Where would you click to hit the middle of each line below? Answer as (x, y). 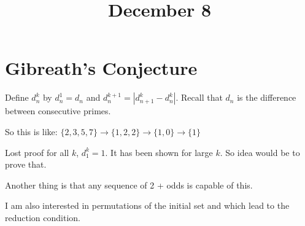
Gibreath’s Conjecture (101, 68)
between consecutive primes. (58, 111)
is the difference (267, 97)
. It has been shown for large (159, 152)
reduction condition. (43, 217)
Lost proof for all (37, 152)
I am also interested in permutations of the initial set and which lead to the (147, 205)
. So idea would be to (260, 152)
